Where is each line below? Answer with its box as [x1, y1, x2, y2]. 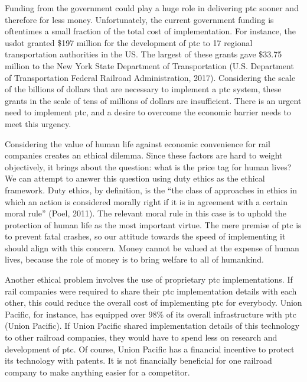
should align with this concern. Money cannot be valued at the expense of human [5, 241, 299, 254]
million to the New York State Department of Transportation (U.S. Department [5, 59, 294, 72]
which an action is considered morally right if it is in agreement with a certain [5, 195, 288, 208]
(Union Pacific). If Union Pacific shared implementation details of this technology [5, 319, 300, 332]
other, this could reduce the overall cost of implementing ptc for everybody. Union [5, 296, 302, 309]
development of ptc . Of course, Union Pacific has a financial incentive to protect [5, 342, 295, 355]
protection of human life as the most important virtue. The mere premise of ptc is [5, 218, 302, 231]
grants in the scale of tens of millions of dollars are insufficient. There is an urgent [5, 94, 302, 106]
